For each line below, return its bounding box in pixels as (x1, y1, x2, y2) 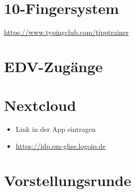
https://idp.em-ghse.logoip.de (15, 140, 106, 151)
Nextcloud (4, 95, 76, 115)
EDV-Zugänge (4, 56, 103, 76)
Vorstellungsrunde (4, 170, 132, 190)
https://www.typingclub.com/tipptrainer (4, 27, 129, 37)
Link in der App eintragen (15, 124, 96, 134)
